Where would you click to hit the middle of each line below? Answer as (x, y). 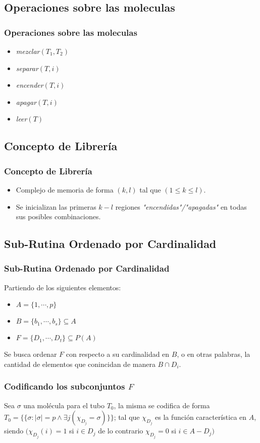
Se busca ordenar (31, 354)
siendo (14, 431)
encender (30, 85)
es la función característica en (201, 417)
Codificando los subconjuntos (65, 386)
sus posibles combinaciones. (58, 216)
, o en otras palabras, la (214, 354)
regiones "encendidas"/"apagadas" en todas (181, 206)
